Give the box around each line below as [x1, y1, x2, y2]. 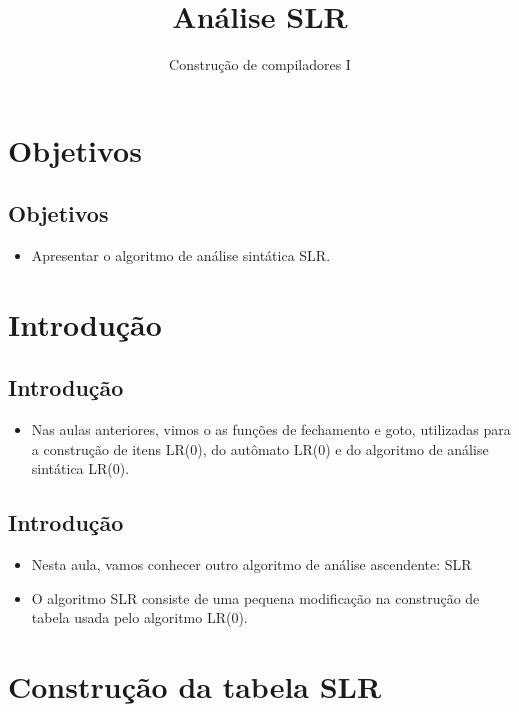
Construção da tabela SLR [8, 666, 382, 707]
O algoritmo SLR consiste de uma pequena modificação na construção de [31, 587, 480, 608]
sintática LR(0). [31, 458, 130, 479]
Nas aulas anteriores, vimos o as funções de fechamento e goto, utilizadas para [31, 419, 511, 440]
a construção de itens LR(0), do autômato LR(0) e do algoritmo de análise [31, 438, 489, 459]
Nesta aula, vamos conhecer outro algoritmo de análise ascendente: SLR [31, 554, 472, 575]
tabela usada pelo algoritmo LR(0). [31, 607, 248, 628]
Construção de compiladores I [169, 54, 351, 75]
